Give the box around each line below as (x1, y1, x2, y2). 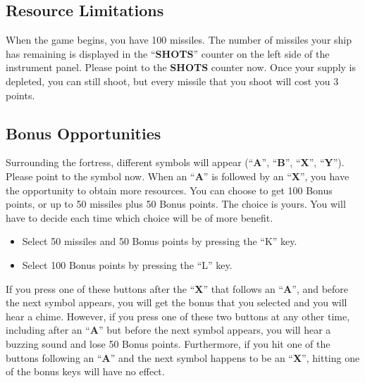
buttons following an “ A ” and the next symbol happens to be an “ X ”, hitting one (6, 350, 360, 365)
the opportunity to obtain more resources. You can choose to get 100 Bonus (6, 182, 333, 197)
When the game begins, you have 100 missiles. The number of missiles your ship (6, 32, 352, 47)
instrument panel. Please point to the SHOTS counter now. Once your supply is (6, 60, 356, 75)
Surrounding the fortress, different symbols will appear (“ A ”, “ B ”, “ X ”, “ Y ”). (6, 155, 345, 170)
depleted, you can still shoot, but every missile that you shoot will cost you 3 (6, 73, 339, 88)
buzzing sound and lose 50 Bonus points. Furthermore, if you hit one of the (6, 336, 330, 351)
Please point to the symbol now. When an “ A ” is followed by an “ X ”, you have (6, 168, 349, 183)
